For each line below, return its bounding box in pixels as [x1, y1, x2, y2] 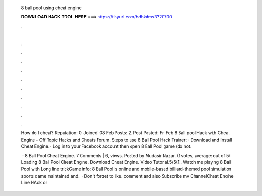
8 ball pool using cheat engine [21, 5, 82, 11]
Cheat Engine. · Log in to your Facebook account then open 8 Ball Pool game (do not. [21, 143, 192, 149]
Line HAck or [21, 180, 48, 186]
